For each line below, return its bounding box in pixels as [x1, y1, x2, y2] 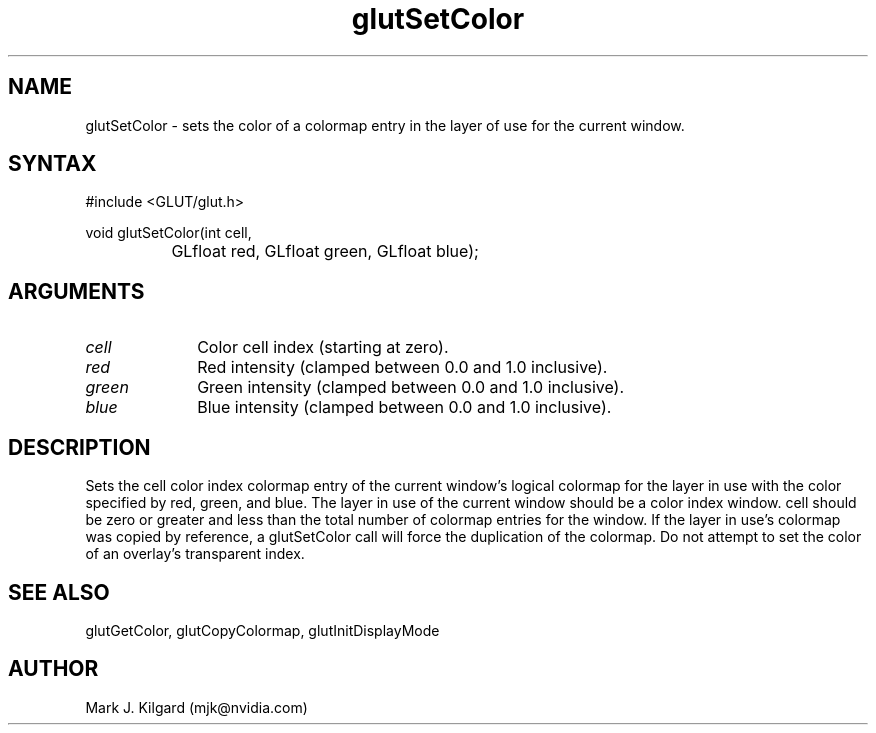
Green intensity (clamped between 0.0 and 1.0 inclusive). [197, 377, 625, 398]
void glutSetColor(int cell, [85, 224, 252, 242]
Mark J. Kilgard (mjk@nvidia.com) [85, 698, 308, 716]
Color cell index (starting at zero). [197, 337, 449, 358]
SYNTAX [8, 151, 97, 177]
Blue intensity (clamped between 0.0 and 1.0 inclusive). [197, 397, 612, 418]
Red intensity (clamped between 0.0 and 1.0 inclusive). [197, 357, 608, 378]
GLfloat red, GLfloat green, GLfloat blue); [171, 241, 479, 262]
